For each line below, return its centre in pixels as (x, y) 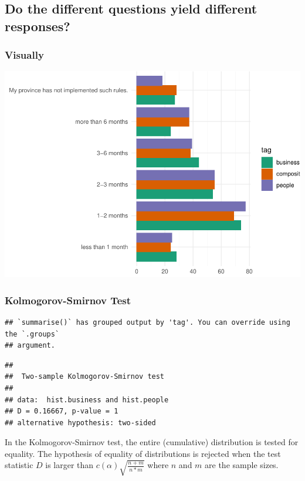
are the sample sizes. (242, 465)
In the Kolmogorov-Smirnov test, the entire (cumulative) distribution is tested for (152, 442)
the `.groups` (32, 334)
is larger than (70, 465)
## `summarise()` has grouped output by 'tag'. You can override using (148, 322)
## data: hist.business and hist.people (87, 400)
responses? (38, 26)
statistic (19, 465)
